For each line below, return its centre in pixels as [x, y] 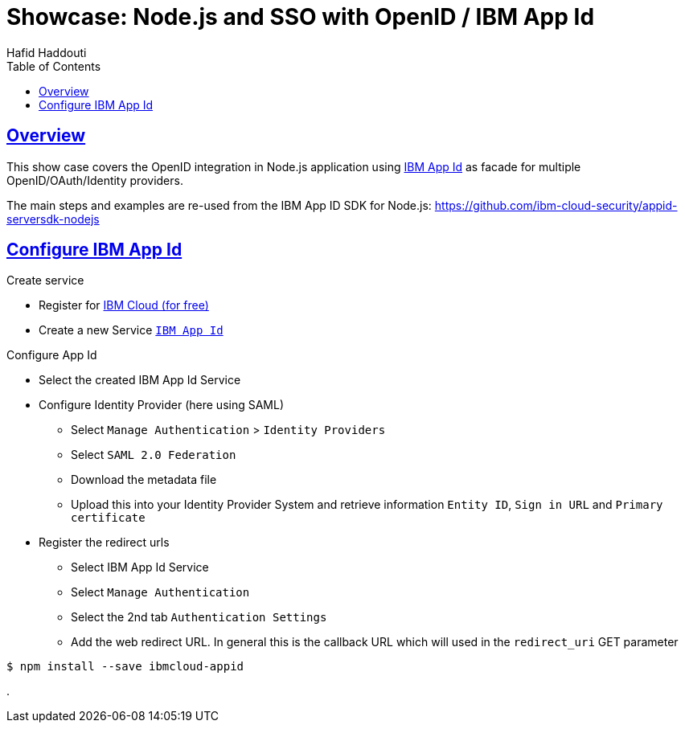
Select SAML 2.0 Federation [154, 455]
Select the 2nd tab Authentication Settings [199, 617]
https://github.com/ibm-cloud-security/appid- [556, 205]
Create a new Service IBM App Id [131, 330]
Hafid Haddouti [47, 52]
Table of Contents [54, 66]
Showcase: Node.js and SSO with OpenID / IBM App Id [301, 17]
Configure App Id [52, 355]
